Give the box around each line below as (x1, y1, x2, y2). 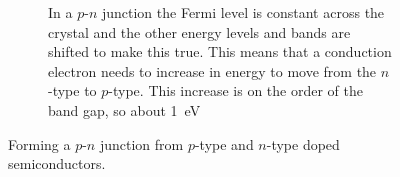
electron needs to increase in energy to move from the (48, 60, 377, 81)
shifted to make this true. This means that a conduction (48, 41, 392, 62)
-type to (48, 80, 97, 101)
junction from (99, 133, 184, 154)
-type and (194, 133, 254, 154)
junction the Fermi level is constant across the (101, 2, 385, 22)
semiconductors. (8, 153, 106, 174)
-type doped (266, 133, 340, 154)
